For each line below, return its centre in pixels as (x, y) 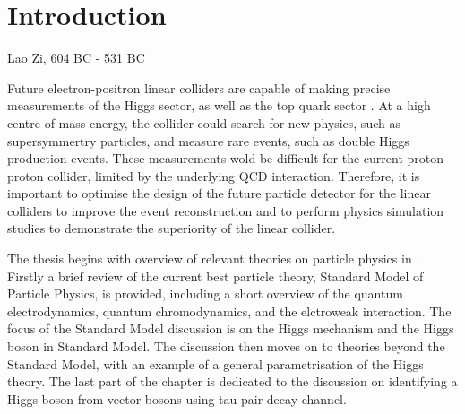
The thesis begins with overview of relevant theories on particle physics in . (214, 259)
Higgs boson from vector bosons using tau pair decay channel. (177, 398)
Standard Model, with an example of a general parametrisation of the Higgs (215, 363)
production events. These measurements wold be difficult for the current (205, 158)
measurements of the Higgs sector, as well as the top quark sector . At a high (219, 105)
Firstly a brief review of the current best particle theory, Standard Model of (215, 276)
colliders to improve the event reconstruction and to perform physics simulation (226, 210)
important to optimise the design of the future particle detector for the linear (219, 193)
